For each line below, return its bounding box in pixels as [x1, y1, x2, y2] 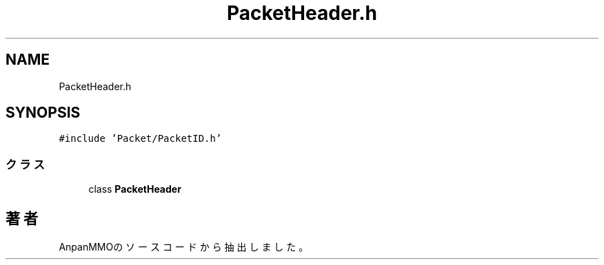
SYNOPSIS [6, 104, 81, 122]
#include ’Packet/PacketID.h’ [59, 133, 222, 145]
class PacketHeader [88, 183, 181, 195]
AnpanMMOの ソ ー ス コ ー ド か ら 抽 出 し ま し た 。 [59, 241, 309, 253]
